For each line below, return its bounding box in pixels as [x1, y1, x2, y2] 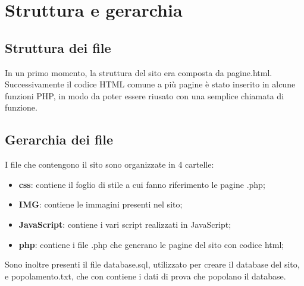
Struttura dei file [5, 38, 111, 56]
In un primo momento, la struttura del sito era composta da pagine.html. [5, 66, 272, 78]
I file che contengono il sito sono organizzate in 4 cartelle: [5, 158, 214, 171]
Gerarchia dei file [5, 130, 114, 149]
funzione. [5, 101, 37, 114]
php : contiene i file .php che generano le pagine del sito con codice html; [18, 238, 284, 250]
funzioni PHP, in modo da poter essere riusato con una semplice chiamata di [5, 89, 284, 102]
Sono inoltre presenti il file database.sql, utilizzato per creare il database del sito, [5, 258, 300, 271]
